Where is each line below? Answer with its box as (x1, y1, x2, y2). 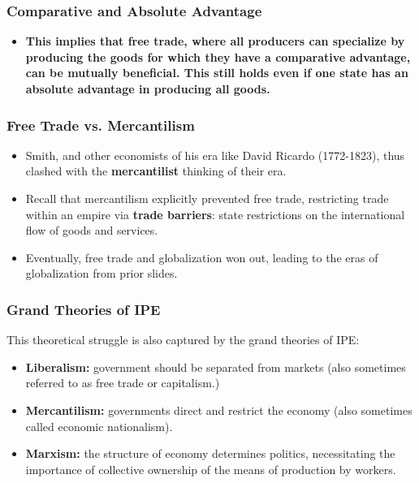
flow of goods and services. (25, 222, 158, 239)
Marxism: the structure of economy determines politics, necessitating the (25, 445, 395, 462)
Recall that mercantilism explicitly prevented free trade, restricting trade (25, 190, 389, 206)
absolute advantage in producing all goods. (25, 80, 270, 97)
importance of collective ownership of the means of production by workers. (25, 460, 396, 477)
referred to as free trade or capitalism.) (25, 374, 220, 391)
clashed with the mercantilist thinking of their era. (25, 162, 287, 179)
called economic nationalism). (25, 417, 173, 434)
